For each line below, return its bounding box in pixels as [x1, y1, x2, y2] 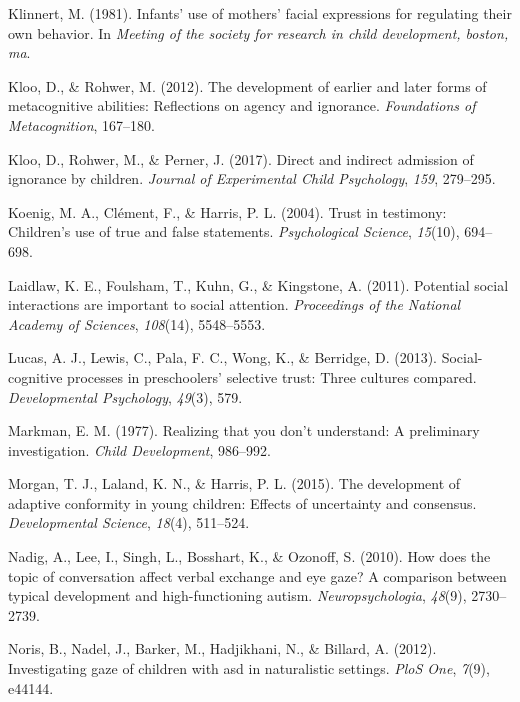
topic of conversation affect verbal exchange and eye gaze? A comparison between [8, 565, 507, 586]
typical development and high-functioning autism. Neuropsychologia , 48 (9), [8, 585, 467, 606]
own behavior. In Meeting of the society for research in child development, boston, [8, 22, 509, 43]
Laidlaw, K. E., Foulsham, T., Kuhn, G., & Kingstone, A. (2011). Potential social [8, 274, 509, 295]
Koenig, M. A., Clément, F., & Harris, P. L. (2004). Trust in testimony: [8, 201, 447, 222]
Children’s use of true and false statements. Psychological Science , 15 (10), [8, 221, 460, 242]
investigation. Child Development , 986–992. [8, 439, 271, 460]
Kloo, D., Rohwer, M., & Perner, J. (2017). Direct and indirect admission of [8, 148, 474, 169]
